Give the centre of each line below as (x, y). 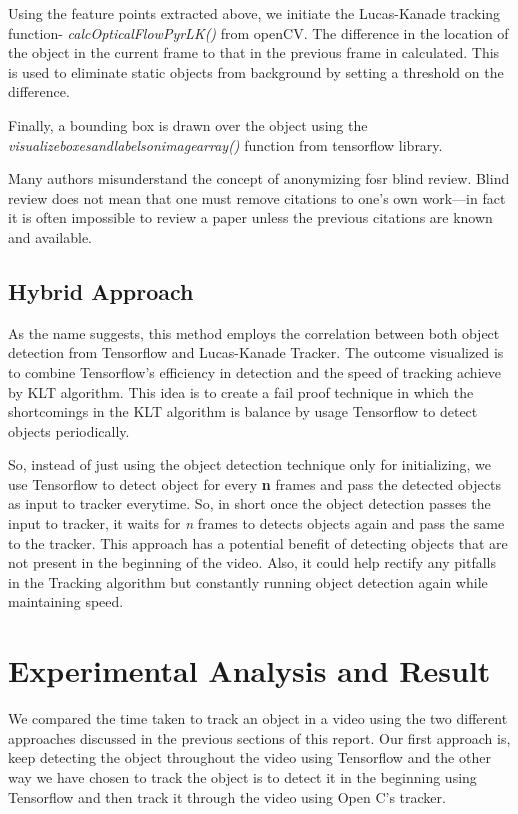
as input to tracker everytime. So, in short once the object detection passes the (249, 503)
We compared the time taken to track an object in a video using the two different (258, 718)
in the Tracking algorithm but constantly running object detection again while (248, 581)
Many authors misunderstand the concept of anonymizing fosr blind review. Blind (259, 178)
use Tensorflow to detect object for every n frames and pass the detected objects (254, 483)
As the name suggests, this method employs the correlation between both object (254, 332)
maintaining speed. (66, 601)
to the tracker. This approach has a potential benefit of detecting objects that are (258, 542)
